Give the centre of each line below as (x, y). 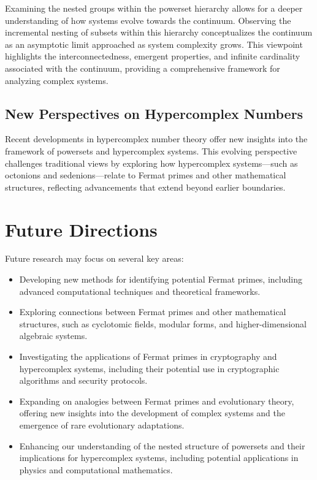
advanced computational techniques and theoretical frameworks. (140, 291)
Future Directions (81, 229)
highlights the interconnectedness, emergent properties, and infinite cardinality (153, 56)
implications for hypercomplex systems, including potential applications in (159, 458)
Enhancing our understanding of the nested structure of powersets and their (162, 445)
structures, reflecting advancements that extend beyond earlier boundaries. (145, 187)
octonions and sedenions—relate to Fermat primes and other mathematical (146, 175)
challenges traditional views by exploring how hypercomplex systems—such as (151, 163)
